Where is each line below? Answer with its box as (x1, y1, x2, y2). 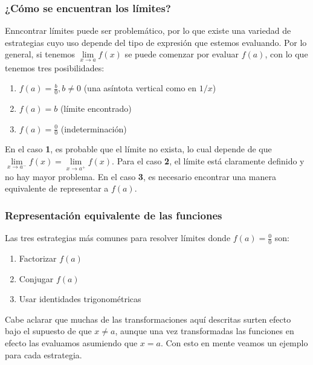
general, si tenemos (5, 48, 76, 60)
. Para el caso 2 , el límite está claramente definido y (112, 155, 305, 167)
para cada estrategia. (5, 348, 82, 361)
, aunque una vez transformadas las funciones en (115, 325, 294, 337)
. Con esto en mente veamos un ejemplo (160, 337, 308, 349)
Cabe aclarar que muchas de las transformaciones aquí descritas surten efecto (5, 312, 291, 325)
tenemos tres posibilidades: (5, 61, 105, 74)
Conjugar (19, 272, 54, 285)
